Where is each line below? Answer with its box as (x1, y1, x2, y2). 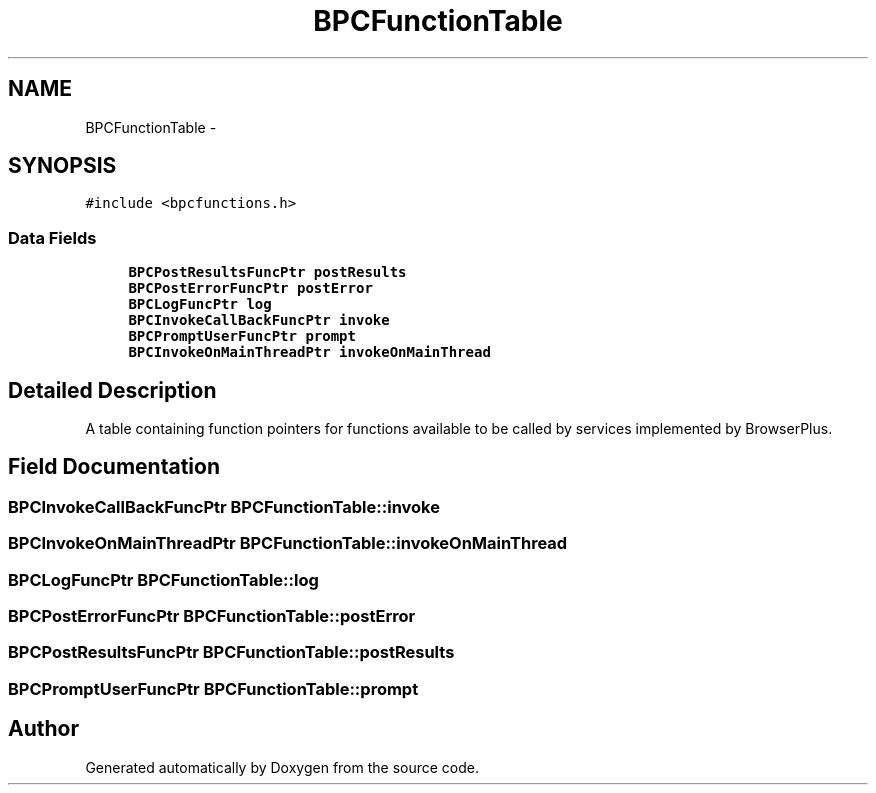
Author (8, 716, 79, 742)
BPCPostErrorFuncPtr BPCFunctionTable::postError (8, 606, 416, 626)
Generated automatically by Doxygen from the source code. (85, 758, 480, 776)
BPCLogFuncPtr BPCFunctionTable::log (8, 569, 319, 590)
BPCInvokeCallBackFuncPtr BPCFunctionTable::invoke (8, 496, 440, 517)
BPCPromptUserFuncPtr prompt (128, 328, 356, 345)
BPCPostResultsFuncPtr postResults (128, 264, 407, 281)
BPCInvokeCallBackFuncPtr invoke (128, 312, 390, 329)
